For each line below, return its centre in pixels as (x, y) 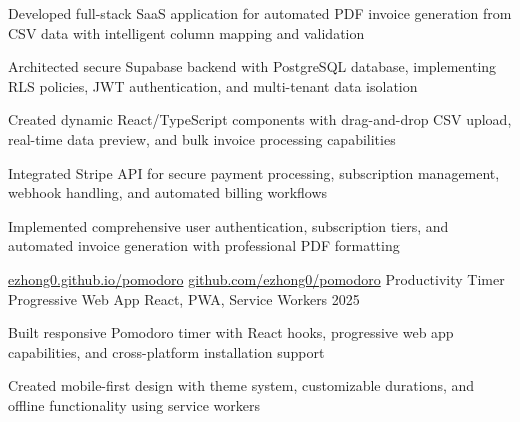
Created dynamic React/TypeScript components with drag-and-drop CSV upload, (260, 119)
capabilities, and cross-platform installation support (166, 351)
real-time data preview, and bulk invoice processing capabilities (202, 138)
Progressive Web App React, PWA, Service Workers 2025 (184, 298)
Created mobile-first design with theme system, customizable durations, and (241, 385)
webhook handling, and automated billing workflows (168, 192)
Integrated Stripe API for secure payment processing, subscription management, (254, 172)
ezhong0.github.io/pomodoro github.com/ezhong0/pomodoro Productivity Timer (256, 278)
